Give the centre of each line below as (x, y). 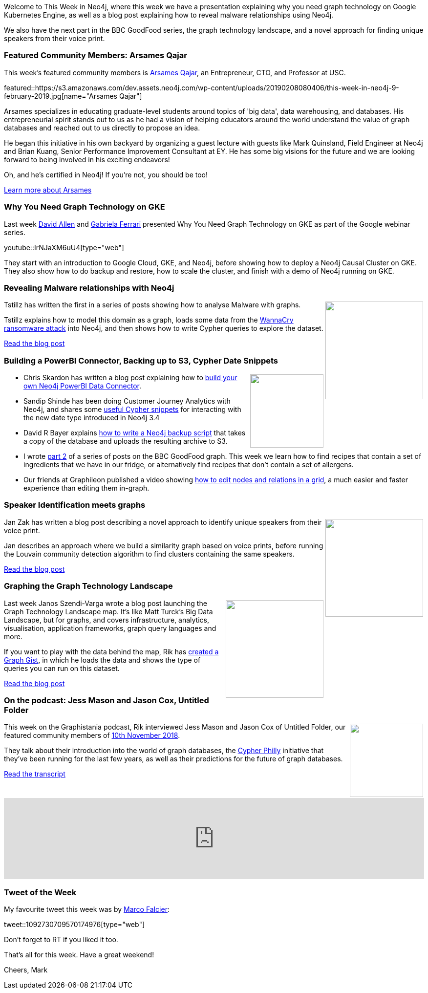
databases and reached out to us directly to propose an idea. (102, 128)
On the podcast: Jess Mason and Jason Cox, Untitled (107, 700)
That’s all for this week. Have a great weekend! (79, 955)
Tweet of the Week (40, 892)
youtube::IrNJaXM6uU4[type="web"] (64, 247)
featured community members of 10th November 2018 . (92, 735)
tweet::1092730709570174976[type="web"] (75, 924)
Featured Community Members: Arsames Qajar (96, 55)
